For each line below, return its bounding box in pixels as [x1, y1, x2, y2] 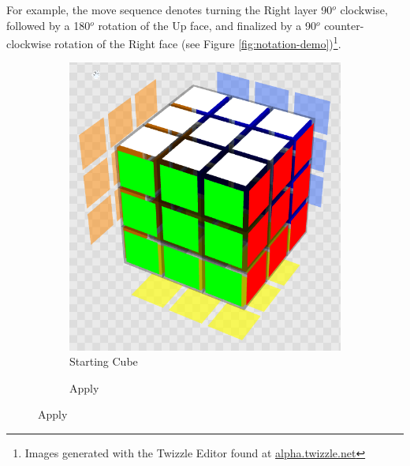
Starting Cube [69, 353, 138, 370]
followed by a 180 [6, 17, 91, 33]
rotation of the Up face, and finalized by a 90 [98, 17, 316, 33]
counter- [324, 17, 364, 33]
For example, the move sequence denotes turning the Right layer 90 [6, 2, 333, 17]
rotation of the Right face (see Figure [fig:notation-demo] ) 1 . [54, 33, 341, 51]
